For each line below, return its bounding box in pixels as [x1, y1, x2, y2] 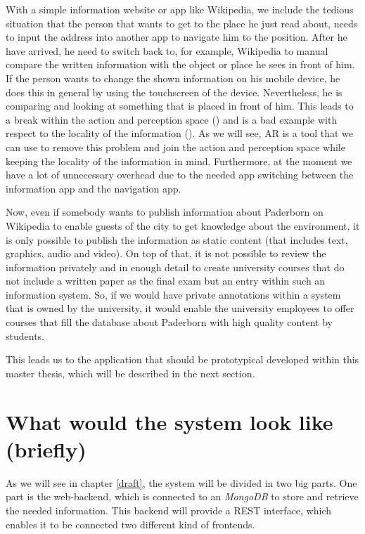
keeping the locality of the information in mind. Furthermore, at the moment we [6, 153, 352, 168]
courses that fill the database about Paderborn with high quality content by [6, 315, 333, 330]
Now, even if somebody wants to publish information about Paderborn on [6, 204, 324, 219]
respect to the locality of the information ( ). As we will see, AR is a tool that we [6, 126, 354, 141]
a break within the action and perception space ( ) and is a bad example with [6, 112, 338, 126]
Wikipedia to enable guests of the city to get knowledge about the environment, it [6, 218, 360, 233]
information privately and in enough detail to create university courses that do [6, 259, 345, 274]
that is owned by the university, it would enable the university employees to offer [6, 301, 354, 315]
